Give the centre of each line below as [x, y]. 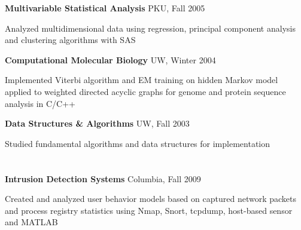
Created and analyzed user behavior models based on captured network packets [150, 199]
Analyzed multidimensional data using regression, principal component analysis [150, 28]
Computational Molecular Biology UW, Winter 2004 [110, 59]
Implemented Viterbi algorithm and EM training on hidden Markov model [142, 80]
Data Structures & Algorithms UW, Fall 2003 [97, 123]
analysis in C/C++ [40, 103]
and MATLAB [31, 222]
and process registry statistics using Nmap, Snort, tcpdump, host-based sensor [149, 210]
